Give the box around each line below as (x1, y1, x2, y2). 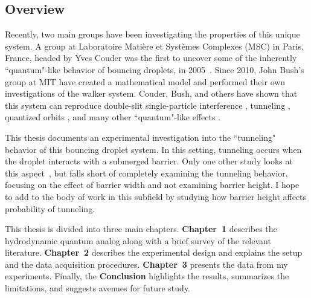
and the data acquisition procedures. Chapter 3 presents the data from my (5, 258, 288, 270)
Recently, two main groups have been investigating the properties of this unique (5, 28, 300, 40)
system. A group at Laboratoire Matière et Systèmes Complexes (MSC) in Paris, (5, 39, 304, 52)
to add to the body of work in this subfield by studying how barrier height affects (5, 190, 307, 202)
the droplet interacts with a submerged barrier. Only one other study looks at (5, 155, 293, 167)
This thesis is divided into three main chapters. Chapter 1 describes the (5, 222, 277, 235)
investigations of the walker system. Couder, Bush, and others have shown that (5, 87, 298, 100)
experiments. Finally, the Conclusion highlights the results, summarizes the (5, 270, 289, 282)
